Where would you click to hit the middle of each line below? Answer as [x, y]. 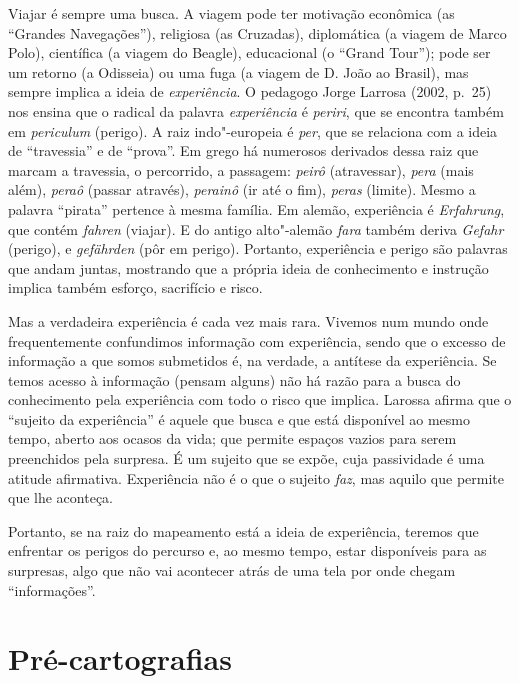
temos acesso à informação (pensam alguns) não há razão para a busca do [234, 379]
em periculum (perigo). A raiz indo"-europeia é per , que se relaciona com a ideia [253, 130]
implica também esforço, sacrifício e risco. [135, 287]
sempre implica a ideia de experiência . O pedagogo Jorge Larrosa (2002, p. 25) [250, 91]
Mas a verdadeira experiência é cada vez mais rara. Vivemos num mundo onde [248, 320]
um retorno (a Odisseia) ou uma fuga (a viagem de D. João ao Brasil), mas [238, 71]
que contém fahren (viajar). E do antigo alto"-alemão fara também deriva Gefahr [256, 228]
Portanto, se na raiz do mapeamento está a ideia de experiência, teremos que [243, 530]
